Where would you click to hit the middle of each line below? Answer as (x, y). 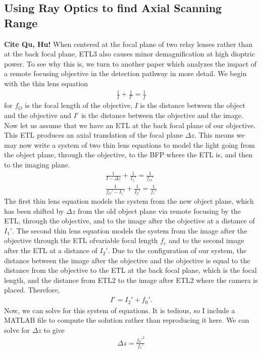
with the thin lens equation (46, 83)
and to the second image (206, 240)
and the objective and (38, 115)
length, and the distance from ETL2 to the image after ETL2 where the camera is (131, 280)
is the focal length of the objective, (79, 105)
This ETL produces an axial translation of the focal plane (94, 135)
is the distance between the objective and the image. (162, 115)
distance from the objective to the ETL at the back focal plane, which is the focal (130, 270)
